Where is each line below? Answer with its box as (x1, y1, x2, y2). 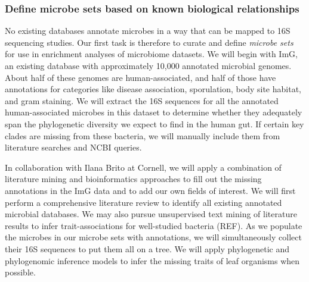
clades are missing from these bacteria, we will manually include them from (5, 129, 280, 142)
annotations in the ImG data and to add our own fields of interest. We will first (5, 184, 296, 196)
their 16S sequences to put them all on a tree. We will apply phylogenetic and (5, 242, 290, 255)
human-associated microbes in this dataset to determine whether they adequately (5, 106, 302, 118)
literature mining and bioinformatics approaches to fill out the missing (5, 173, 262, 185)
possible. (5, 266, 36, 278)
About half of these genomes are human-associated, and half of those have (5, 71, 276, 83)
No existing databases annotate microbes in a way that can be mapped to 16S (5, 24, 291, 37)
